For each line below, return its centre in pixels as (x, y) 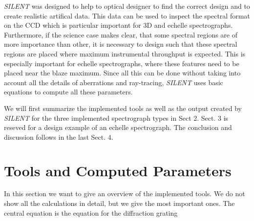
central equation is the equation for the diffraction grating (91, 212)
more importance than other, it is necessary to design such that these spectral (121, 44)
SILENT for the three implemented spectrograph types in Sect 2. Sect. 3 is (116, 118)
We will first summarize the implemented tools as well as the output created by (123, 108)
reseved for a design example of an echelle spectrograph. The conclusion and (118, 127)
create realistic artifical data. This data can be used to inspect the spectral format (127, 15)
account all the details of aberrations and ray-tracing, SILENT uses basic (114, 82)
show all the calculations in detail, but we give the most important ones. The (119, 203)
